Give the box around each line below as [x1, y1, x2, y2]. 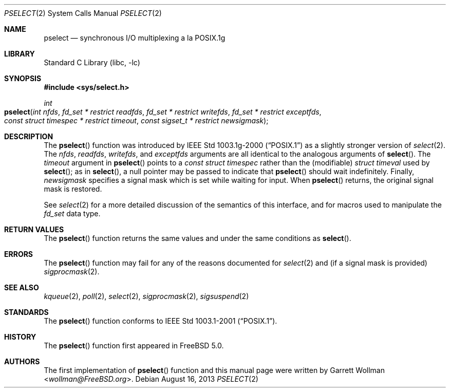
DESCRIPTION [4, 132, 53, 141]
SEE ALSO [4, 283, 39, 292]
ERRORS [4, 250, 33, 258]
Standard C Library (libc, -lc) [44, 58, 140, 67]
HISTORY [4, 332, 36, 341]
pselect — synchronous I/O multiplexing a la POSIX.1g [44, 33, 226, 42]
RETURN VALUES [4, 225, 64, 234]
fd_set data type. [44, 209, 101, 218]
